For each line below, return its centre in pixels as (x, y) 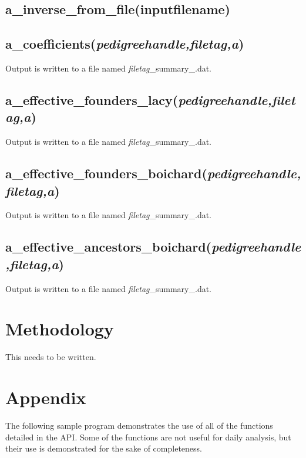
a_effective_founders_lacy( (92, 99)
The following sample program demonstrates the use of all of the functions (139, 425)
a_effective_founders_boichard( (106, 173)
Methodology (60, 329)
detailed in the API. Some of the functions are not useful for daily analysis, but (148, 437)
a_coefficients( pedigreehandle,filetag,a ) (125, 44)
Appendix (46, 397)
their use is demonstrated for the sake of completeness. (104, 448)
